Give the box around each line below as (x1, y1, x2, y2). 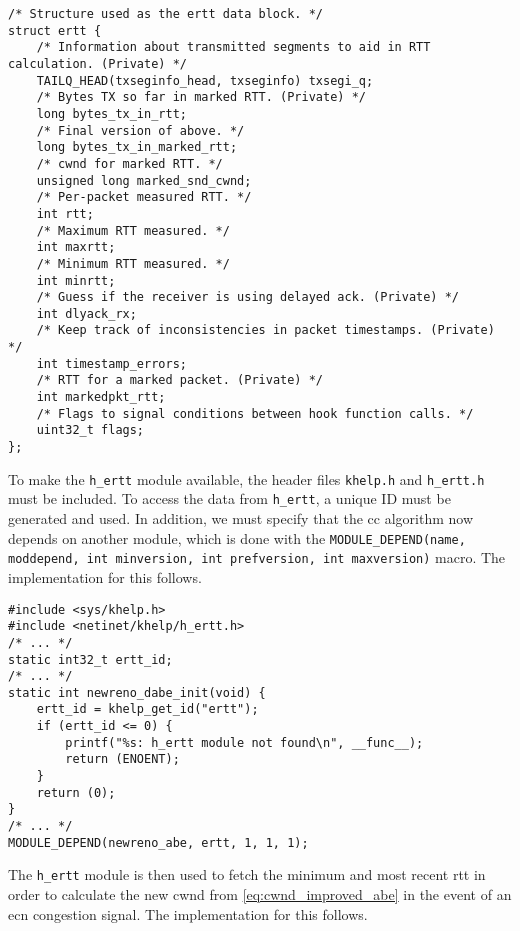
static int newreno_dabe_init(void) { (8, 685, 266, 700)
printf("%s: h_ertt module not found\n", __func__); (65, 735, 424, 750)
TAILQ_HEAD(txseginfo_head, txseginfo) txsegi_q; (36, 73, 374, 88)
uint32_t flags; (36, 423, 145, 438)
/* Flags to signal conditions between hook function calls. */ (36, 406, 474, 421)
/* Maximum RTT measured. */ (36, 223, 230, 238)
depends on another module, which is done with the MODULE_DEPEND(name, (8, 527, 466, 548)
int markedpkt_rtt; (36, 390, 166, 405)
